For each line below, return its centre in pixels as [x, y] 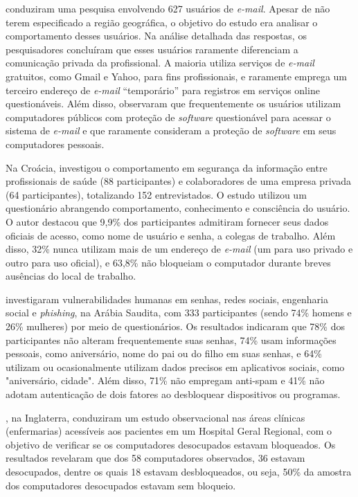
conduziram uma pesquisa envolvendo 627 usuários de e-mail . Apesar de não [168, 8]
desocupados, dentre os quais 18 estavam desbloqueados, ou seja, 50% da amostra [179, 471]
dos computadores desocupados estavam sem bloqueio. [121, 485]
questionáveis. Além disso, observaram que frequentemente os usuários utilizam [173, 103]
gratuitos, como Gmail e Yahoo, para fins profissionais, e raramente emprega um [177, 76]
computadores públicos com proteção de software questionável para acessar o [168, 117]
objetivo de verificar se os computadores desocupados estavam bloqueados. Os [171, 444]
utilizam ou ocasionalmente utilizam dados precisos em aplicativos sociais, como [175, 367]
